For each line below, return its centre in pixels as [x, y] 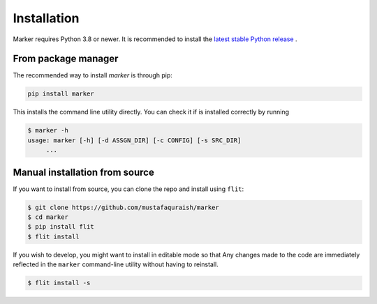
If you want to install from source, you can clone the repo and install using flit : [128, 189]
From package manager [66, 59]
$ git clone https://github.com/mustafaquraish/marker [123, 207]
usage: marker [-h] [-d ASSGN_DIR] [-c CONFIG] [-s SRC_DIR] [134, 140]
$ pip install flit [61, 227]
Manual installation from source [84, 172]
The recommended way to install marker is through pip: [93, 75]
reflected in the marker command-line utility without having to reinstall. [116, 264]
